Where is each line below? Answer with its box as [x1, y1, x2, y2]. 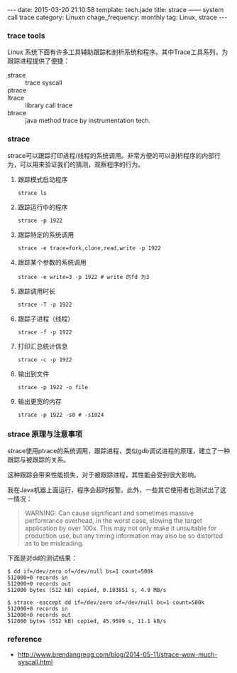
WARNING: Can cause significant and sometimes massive [24, 509, 194, 517]
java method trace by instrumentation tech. [25, 116, 151, 125]
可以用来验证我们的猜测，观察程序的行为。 [19, 160, 144, 169]
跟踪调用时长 [17, 287, 55, 295]
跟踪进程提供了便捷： [7, 57, 70, 65]
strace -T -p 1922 [17, 301, 72, 308]
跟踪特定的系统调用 [17, 230, 75, 239]
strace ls [17, 189, 48, 196]
